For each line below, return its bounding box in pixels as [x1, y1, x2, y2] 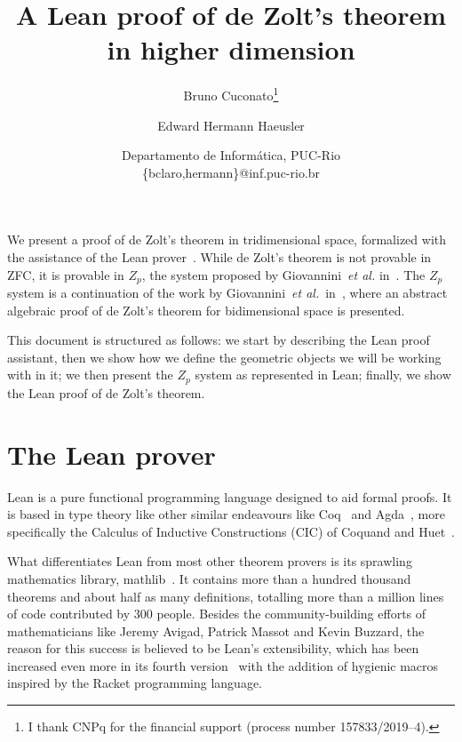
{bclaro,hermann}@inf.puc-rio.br [141, 163, 321, 181]
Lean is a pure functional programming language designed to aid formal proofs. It [7, 487, 452, 506]
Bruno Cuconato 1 [183, 84, 279, 104]
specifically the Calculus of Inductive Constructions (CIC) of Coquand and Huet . [7, 522, 455, 540]
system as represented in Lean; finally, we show [195, 365, 451, 384]
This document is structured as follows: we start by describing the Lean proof [7, 331, 430, 349]
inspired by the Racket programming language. [7, 674, 263, 692]
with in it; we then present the [7, 365, 173, 384]
